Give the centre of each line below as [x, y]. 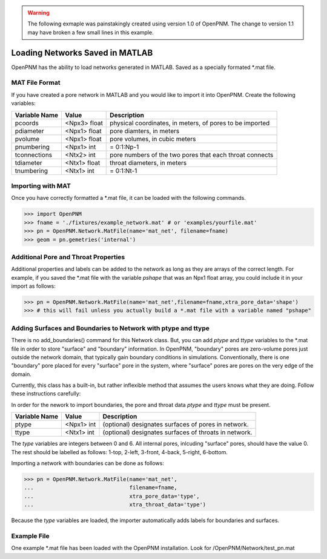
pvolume [27, 139]
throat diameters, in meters [148, 162]
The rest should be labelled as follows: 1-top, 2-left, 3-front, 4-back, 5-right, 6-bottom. [120, 452]
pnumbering [32, 147]
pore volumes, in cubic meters [153, 139]
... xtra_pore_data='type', [112, 496]
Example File [30, 536]
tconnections [34, 154]
